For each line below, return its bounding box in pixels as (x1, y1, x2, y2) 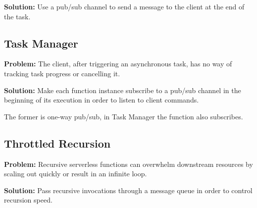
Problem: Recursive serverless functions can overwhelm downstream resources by (4, 158, 253, 169)
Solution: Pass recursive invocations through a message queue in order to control (4, 185, 253, 195)
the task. (4, 11, 31, 21)
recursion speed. (4, 195, 52, 205)
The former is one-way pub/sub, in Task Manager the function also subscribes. (4, 111, 243, 121)
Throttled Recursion (4, 135, 111, 151)
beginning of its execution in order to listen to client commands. (4, 95, 199, 105)
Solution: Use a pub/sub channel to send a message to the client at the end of (4, 1, 245, 11)
